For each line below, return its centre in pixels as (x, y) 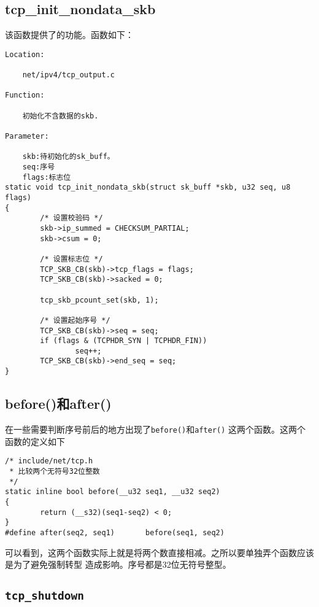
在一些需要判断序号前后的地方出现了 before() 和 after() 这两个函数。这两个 (156, 429)
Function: (25, 95)
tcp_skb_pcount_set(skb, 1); (99, 300)
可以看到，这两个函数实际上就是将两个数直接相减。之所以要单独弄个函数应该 (159, 552)
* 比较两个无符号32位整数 (55, 471)
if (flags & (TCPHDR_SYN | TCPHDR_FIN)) (124, 341)
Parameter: (27, 137)
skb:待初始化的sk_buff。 (68, 157)
